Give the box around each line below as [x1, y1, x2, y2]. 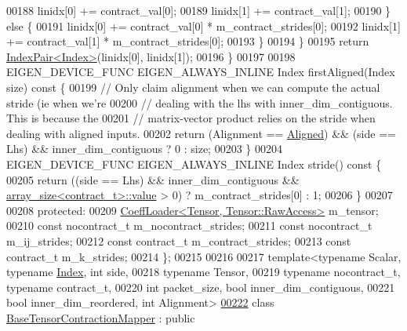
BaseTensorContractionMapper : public [6, 309, 195, 326]
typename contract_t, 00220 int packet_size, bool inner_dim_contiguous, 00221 [6, 278, 395, 295]
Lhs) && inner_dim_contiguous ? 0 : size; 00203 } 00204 [6, 140, 283, 157]
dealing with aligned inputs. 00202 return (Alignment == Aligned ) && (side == [6, 125, 396, 141]
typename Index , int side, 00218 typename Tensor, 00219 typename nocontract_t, [6, 264, 401, 280]
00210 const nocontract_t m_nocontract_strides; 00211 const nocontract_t [6, 217, 372, 234]
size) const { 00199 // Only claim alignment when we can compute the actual [6, 78, 380, 95]
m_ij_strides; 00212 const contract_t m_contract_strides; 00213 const [6, 232, 351, 249]
